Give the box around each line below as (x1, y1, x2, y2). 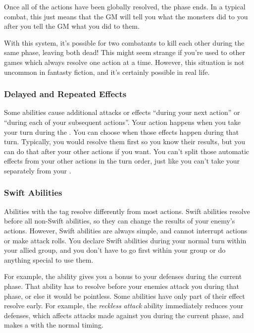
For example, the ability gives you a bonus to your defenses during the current (4, 271, 242, 281)
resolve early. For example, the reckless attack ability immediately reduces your (4, 300, 244, 311)
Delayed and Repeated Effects (4, 88, 127, 100)
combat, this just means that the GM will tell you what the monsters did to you (4, 11, 248, 21)
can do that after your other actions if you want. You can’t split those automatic (4, 146, 250, 156)
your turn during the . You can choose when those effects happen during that (4, 126, 239, 137)
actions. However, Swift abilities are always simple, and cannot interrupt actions (4, 225, 248, 235)
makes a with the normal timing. (4, 320, 103, 330)
